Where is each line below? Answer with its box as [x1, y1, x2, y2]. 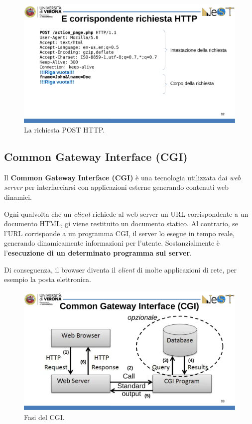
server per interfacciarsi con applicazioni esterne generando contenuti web [4, 182, 229, 192]
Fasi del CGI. [24, 412, 65, 422]
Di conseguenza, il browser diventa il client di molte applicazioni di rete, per [4, 264, 237, 275]
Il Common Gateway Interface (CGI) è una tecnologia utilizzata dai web [4, 172, 241, 182]
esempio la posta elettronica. [4, 274, 91, 284]
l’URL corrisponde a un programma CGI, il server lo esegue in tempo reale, [4, 228, 235, 238]
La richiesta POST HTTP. [24, 125, 105, 135]
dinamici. [4, 192, 32, 202]
